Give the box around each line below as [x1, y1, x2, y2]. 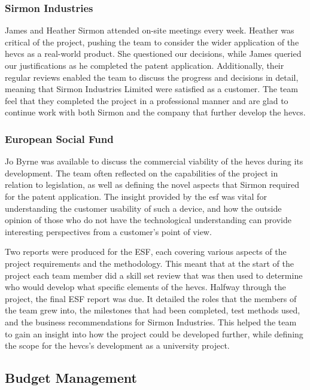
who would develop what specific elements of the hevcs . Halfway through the [5, 281, 286, 293]
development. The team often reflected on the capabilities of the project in [5, 166, 278, 179]
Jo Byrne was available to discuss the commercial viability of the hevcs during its [5, 155, 303, 167]
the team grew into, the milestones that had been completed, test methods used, [5, 304, 300, 316]
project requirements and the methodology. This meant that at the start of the [5, 257, 294, 269]
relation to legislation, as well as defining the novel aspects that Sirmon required [5, 178, 300, 191]
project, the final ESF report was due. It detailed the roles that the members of [5, 292, 297, 304]
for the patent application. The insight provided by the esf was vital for [5, 190, 267, 202]
